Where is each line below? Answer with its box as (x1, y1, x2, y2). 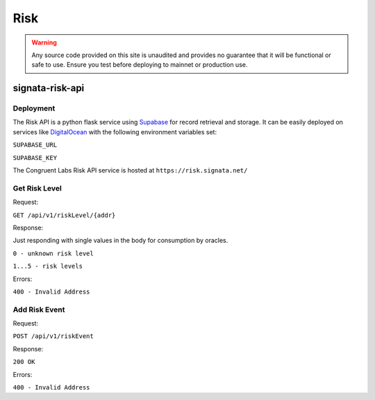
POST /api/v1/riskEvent (12, 333, 94, 340)
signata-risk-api (12, 82, 85, 94)
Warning (31, 38, 57, 47)
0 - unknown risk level (12, 249, 94, 257)
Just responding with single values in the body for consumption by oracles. (12, 237, 228, 245)
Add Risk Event (12, 305, 65, 314)
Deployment (12, 104, 56, 113)
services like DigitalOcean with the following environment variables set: (12, 127, 217, 136)
